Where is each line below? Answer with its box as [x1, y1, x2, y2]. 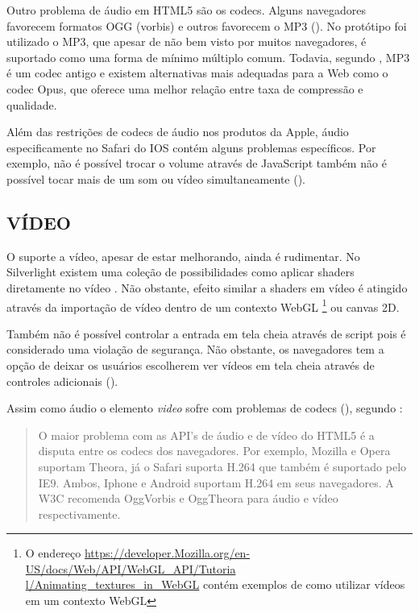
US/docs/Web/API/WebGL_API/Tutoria [25, 560, 236, 577]
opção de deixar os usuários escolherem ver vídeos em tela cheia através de [6, 356, 375, 373]
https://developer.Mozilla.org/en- [84, 545, 251, 561]
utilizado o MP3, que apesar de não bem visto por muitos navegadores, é [6, 33, 367, 50]
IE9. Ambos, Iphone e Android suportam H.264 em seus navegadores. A [38, 474, 394, 491]
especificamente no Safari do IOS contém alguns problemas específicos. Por [6, 139, 376, 155]
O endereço [25, 545, 81, 561]
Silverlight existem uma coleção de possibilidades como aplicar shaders [6, 263, 355, 280]
